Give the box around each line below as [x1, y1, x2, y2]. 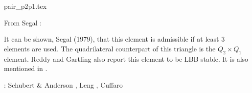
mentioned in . [4, 63, 47, 73]
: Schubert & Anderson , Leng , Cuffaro [4, 79, 123, 90]
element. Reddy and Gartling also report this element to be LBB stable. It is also [4, 53, 249, 64]
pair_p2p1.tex [4, 1, 47, 11]
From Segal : [4, 17, 42, 27]
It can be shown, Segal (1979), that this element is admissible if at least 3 [4, 34, 225, 44]
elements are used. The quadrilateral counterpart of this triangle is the [4, 43, 216, 53]
